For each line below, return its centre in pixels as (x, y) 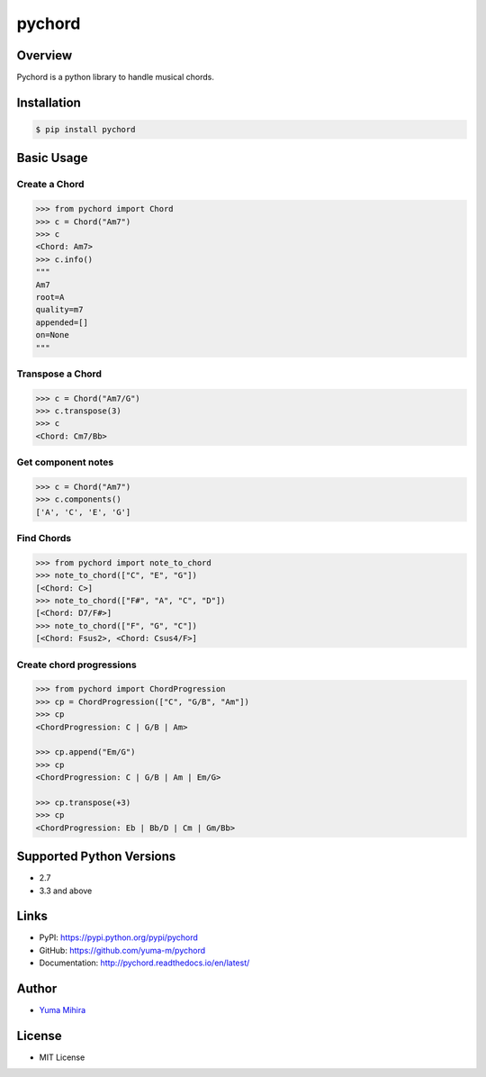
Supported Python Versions (96, 857)
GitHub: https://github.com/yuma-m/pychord (122, 950)
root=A (50, 297)
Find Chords (44, 538)
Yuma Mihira (63, 1010)
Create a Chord (50, 185)
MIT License (62, 1057)
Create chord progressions (76, 665)
